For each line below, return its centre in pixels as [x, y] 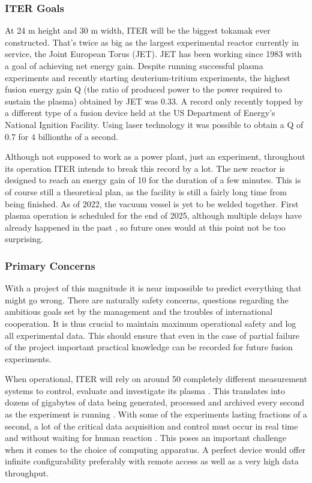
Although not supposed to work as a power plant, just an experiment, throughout [155, 156]
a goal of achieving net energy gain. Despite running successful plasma [134, 65]
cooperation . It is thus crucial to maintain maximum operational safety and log [151, 323]
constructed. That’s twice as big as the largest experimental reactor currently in [152, 42]
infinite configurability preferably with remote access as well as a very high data [152, 461]
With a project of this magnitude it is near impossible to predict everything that [153, 288]
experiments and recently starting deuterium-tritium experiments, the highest [148, 77]
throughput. [27, 473]
